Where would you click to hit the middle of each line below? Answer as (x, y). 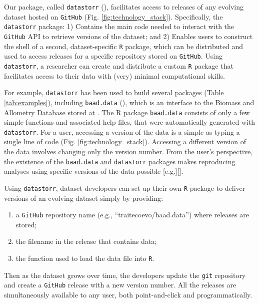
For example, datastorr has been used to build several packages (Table (114, 92)
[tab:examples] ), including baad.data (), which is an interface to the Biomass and (129, 102)
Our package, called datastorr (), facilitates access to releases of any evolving (124, 7)
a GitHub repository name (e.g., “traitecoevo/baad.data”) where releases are (132, 215)
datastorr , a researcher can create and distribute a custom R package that (119, 65)
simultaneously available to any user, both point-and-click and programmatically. (128, 294)
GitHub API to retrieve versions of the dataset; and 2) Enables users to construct (128, 36)
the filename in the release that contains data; (86, 241)
